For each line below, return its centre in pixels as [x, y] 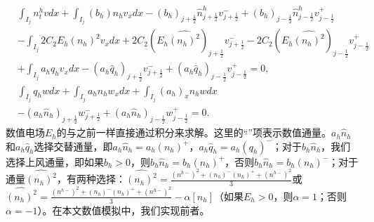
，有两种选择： [91, 179]
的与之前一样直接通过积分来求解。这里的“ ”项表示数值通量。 [194, 132]
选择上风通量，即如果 [55, 161]
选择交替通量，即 [73, 146]
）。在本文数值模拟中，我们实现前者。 [123, 210]
